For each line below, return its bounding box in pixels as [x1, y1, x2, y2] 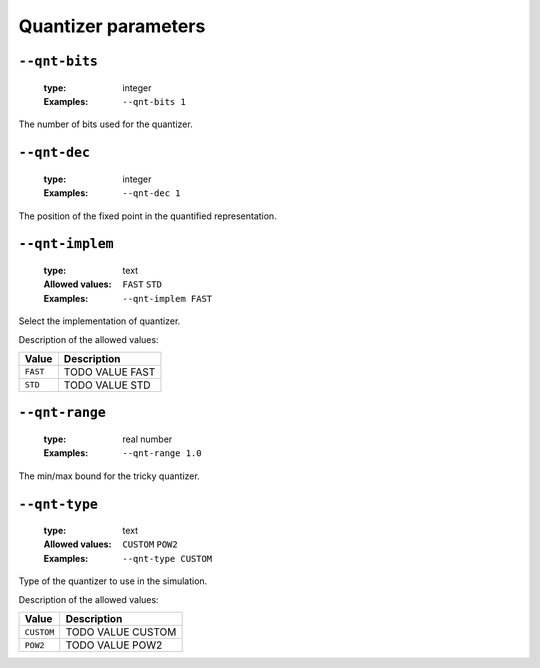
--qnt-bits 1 [122, 96, 187, 107]
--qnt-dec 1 [122, 188, 181, 199]
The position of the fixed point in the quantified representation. [18, 210, 277, 222]
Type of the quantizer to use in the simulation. [18, 575, 208, 587]
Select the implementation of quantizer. [18, 315, 181, 327]
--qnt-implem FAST [122, 293, 213, 304]
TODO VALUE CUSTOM [65, 625, 177, 639]
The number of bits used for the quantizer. [18, 118, 194, 130]
